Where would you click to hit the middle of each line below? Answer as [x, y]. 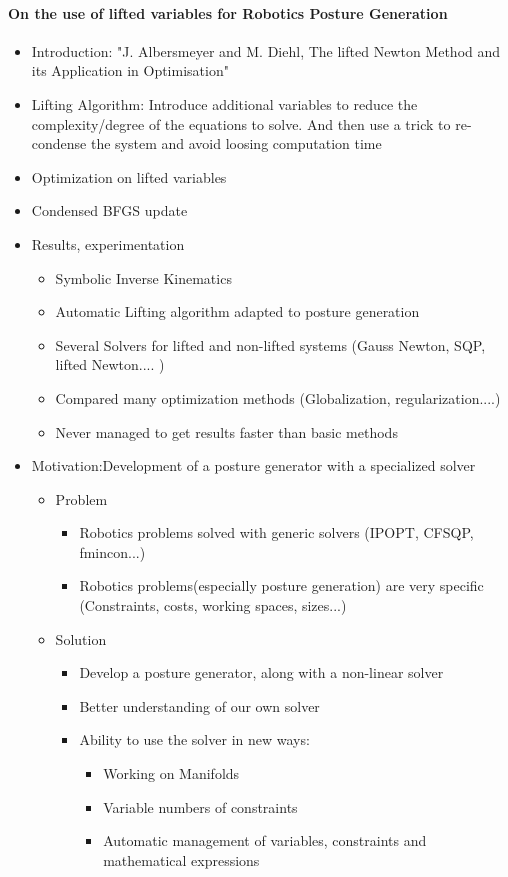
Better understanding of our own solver [199, 705]
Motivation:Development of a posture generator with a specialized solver [253, 465]
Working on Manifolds [171, 773]
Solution [81, 638]
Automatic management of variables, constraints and [265, 840]
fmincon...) [112, 551]
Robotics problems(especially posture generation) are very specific [281, 585]
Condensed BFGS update [109, 210]
